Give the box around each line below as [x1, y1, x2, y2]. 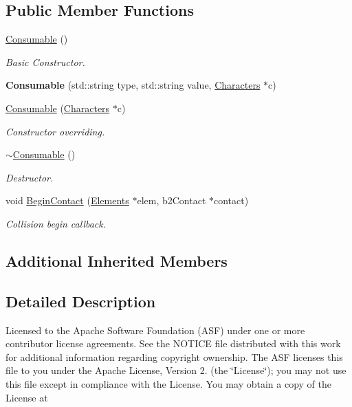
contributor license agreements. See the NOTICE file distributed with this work [5, 336, 341, 351]
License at [5, 390, 48, 404]
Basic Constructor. [5, 54, 85, 69]
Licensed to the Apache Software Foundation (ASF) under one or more [5, 322, 305, 337]
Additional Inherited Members [5, 250, 228, 271]
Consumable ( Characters [5, 100, 110, 115]
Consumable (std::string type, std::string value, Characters [5, 78, 261, 92]
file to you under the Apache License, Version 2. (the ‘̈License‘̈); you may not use [5, 363, 346, 377]
